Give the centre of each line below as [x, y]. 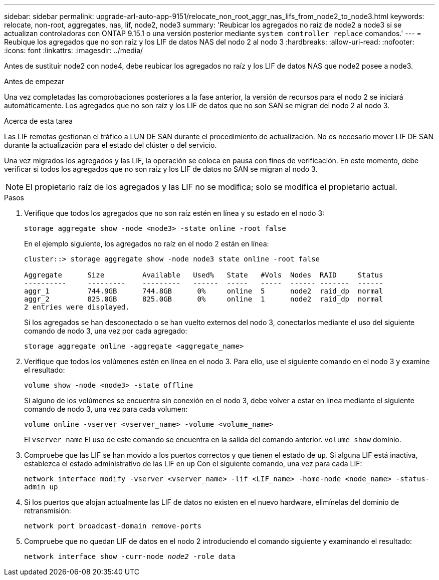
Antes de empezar [34, 81]
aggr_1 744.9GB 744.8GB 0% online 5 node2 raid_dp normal [204, 291]
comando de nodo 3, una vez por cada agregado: [106, 331]
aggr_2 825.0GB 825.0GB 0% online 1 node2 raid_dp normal [204, 299]
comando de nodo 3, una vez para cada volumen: [106, 409]
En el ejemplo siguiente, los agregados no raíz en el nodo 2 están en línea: [147, 244]
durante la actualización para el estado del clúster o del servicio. [111, 145]
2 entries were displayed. [77, 307]
